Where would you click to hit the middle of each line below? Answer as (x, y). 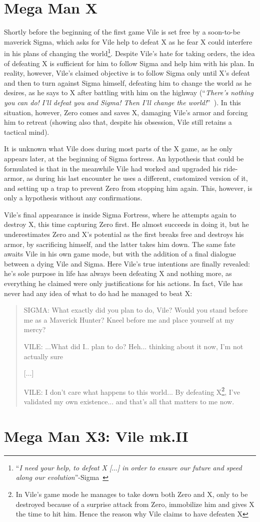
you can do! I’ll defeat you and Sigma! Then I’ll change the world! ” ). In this (122, 102)
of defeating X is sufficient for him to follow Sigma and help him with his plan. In (129, 63)
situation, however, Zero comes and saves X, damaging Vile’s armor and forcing (126, 112)
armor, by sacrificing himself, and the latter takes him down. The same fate (120, 244)
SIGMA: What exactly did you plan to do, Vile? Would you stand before (136, 310)
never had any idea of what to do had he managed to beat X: (98, 293)
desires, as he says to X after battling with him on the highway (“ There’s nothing (129, 92)
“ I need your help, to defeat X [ (64, 467)
